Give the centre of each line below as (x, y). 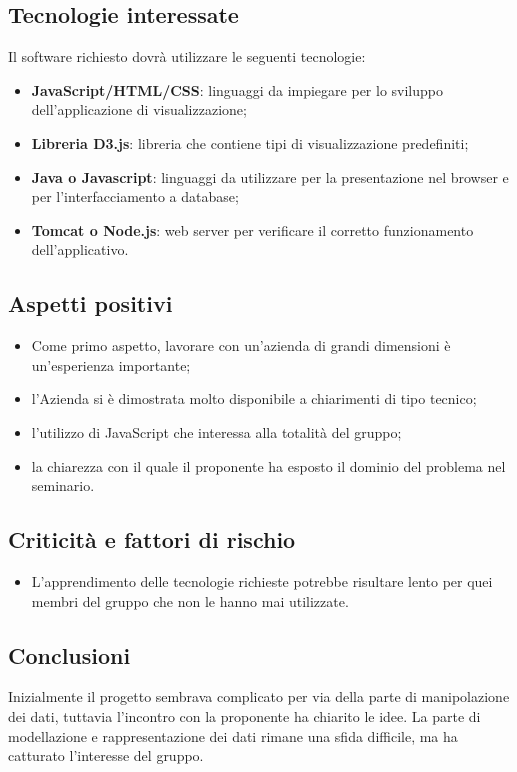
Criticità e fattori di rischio (152, 539)
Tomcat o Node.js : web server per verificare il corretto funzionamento (252, 229)
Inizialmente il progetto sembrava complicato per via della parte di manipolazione (259, 696)
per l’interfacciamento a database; (135, 196)
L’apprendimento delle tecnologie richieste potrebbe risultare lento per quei (262, 580)
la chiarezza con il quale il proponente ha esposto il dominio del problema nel (268, 465)
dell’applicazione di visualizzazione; (139, 109)
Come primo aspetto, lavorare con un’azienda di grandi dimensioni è (241, 345)
